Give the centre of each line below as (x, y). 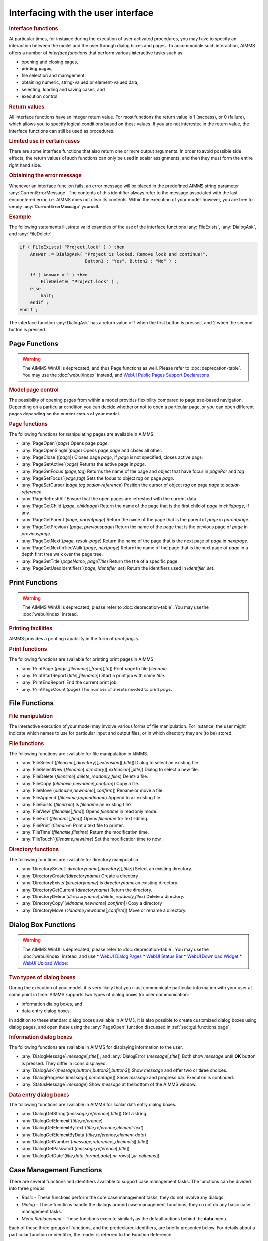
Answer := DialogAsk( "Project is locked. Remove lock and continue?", (119, 254)
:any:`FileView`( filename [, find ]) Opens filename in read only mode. (90, 811)
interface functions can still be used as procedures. (62, 131)
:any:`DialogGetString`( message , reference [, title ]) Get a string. (85, 1114)
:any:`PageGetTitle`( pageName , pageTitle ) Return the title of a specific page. (100, 561)
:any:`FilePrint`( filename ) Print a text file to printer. (73, 825)
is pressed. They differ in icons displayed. (64, 1063)
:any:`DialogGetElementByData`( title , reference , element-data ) (84, 1135)
